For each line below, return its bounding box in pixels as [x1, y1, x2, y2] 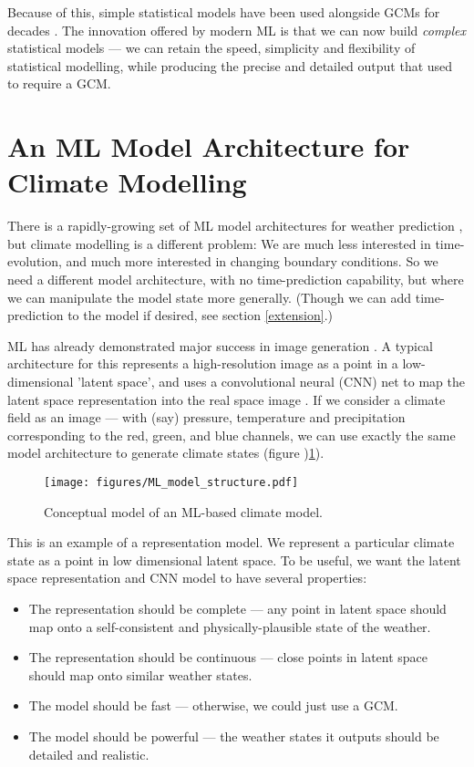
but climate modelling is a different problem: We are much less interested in [7, 233, 431, 253]
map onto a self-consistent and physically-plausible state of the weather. [28, 617, 431, 636]
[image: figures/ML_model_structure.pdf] [44, 476, 299, 489]
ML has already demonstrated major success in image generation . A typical [7, 336, 433, 355]
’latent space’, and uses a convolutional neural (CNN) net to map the [77, 372, 466, 391]
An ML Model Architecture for [7, 128, 410, 165]
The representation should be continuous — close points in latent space [28, 648, 428, 667]
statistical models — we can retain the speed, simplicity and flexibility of [7, 38, 416, 57]
